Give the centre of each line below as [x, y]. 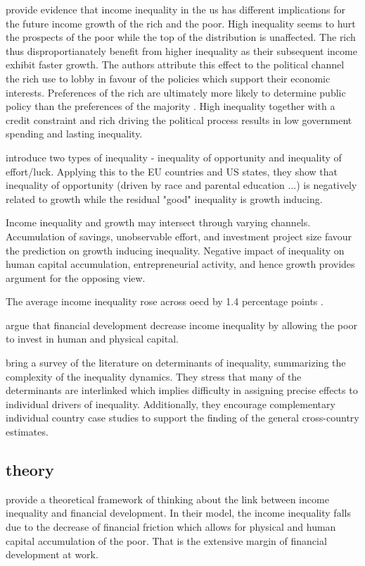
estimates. [27, 432]
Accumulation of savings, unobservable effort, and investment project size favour [179, 236]
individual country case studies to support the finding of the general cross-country [182, 418]
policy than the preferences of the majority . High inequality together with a [171, 106]
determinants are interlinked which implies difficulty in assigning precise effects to [182, 390]
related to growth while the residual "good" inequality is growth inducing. [164, 198]
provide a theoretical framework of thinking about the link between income [167, 499]
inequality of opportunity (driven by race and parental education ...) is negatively [181, 185]
